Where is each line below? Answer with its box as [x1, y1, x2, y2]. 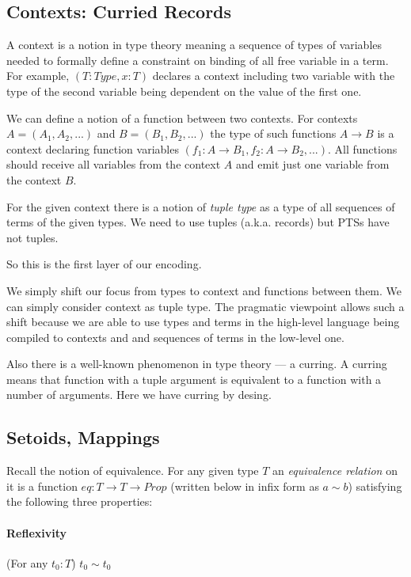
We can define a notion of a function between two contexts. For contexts [6, 109, 358, 126]
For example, [6, 67, 70, 84]
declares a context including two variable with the [152, 67, 395, 84]
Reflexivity [6, 524, 67, 541]
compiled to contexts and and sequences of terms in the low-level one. [6, 328, 344, 345]
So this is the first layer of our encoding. [6, 256, 202, 272]
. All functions [328, 140, 398, 157]
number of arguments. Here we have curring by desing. [6, 386, 272, 403]
